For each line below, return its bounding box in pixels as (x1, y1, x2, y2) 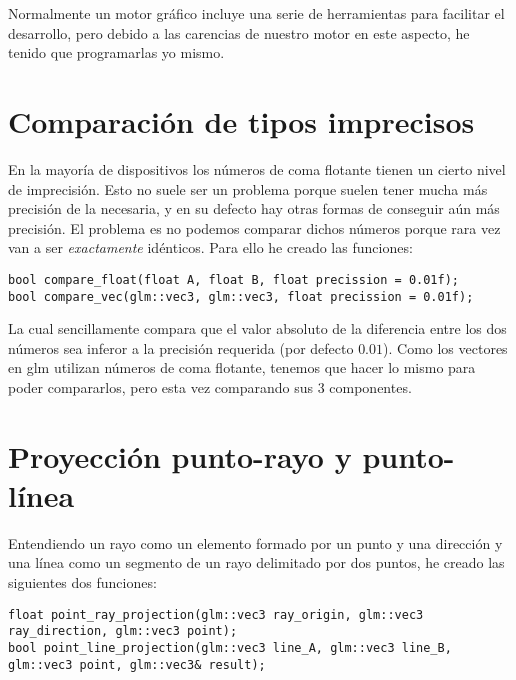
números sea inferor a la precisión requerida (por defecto (8, 337, 354, 358)
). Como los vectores (383, 337, 508, 358)
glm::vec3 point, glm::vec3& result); (8, 657, 266, 672)
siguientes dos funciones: (8, 572, 157, 593)
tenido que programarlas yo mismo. (8, 42, 225, 63)
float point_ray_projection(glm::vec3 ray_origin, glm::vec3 (8, 607, 424, 622)
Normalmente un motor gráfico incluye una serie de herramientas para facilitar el (8, 3, 505, 23)
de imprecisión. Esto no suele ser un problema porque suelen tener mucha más (8, 178, 488, 199)
